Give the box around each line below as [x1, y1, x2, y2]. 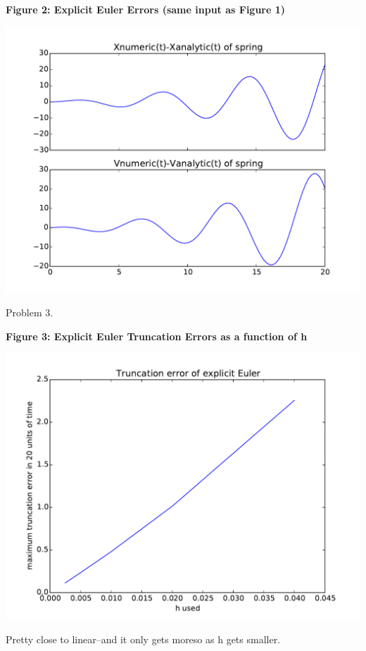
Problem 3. [6, 305, 53, 320]
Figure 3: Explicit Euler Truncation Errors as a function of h [6, 328, 308, 343]
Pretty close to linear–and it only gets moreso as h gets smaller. [6, 631, 281, 646]
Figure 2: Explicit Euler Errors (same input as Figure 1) [6, 2, 286, 16]
